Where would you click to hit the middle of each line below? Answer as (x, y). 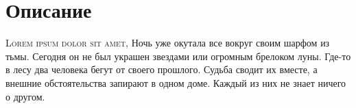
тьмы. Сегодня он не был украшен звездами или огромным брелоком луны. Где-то (178, 56)
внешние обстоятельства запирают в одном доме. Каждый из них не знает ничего (176, 82)
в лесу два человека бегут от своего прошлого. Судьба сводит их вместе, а (162, 69)
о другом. (25, 96)
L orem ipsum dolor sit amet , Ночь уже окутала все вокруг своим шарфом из (168, 43)
